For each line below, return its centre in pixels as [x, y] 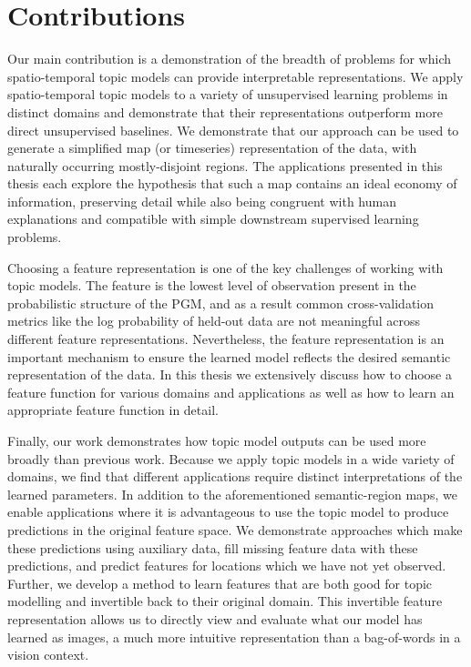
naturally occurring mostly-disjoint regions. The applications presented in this [225, 165]
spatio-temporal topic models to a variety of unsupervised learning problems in [228, 94]
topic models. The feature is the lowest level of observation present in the [212, 285]
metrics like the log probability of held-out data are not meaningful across [214, 321]
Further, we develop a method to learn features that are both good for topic [220, 583]
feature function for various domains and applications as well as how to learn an [231, 392]
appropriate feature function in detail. [113, 410]
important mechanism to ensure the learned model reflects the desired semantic [229, 356]
